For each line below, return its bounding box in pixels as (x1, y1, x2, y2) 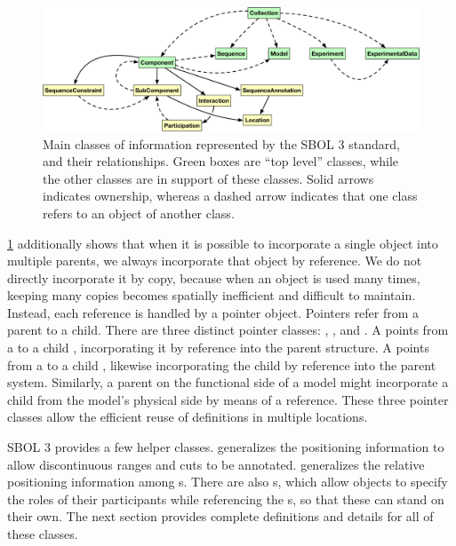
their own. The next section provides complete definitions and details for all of (7, 507, 434, 526)
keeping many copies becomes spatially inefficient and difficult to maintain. (7, 286, 416, 305)
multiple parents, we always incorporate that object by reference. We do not (7, 251, 422, 270)
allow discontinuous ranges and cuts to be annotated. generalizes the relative (7, 455, 425, 473)
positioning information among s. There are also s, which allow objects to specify (7, 472, 448, 491)
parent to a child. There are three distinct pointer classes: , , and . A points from (7, 320, 449, 339)
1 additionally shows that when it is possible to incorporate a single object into (7, 233, 438, 252)
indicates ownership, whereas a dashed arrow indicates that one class (43, 186, 418, 205)
